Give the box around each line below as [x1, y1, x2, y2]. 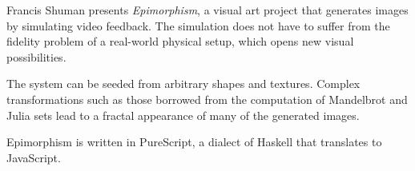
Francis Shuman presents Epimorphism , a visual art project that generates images [6, 2, 409, 18]
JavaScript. [6, 149, 61, 165]
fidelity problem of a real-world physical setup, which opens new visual [6, 33, 354, 50]
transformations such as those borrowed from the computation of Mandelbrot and [6, 90, 408, 107]
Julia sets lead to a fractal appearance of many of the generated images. [6, 106, 360, 123]
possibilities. [6, 48, 66, 65]
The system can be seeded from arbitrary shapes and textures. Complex [6, 75, 361, 92]
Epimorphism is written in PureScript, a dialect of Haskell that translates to [6, 133, 382, 150]
